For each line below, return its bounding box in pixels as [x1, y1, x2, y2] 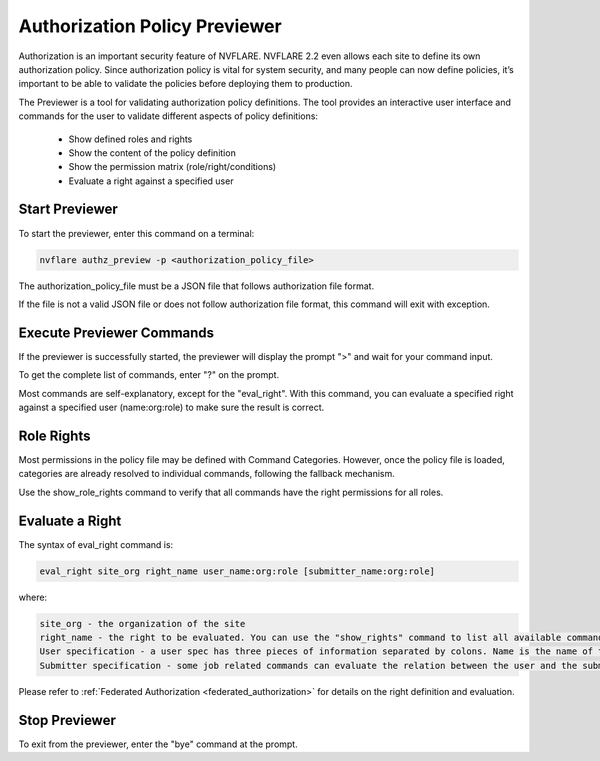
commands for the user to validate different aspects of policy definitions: [18, 110, 319, 122]
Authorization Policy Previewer [18, 15, 282, 37]
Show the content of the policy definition [68, 146, 237, 159]
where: [18, 591, 48, 603]
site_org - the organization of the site [39, 618, 246, 629]
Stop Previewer [18, 711, 117, 729]
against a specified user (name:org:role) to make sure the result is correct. [18, 401, 325, 414]
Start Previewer [18, 201, 119, 218]
